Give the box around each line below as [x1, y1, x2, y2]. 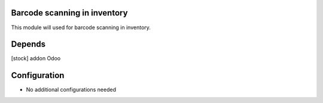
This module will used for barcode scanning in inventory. [11, 24, 151, 31]
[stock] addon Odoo [11, 55, 61, 62]
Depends [11, 39, 46, 49]
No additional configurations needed [26, 86, 117, 93]
